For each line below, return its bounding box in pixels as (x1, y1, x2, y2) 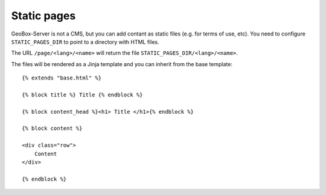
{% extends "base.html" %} (22, 75, 102, 81)
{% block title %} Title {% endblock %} (22, 91, 143, 98)
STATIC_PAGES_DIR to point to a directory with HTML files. (11, 38, 159, 45)
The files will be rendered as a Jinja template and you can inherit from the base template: (11, 60, 232, 67)
